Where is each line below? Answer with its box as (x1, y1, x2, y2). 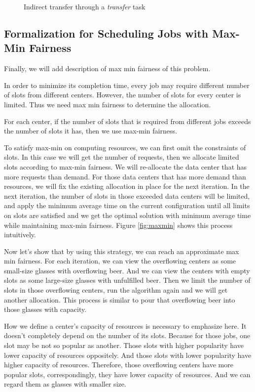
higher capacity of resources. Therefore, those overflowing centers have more (4, 359, 233, 370)
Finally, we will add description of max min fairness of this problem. (4, 63, 211, 74)
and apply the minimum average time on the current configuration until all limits (4, 200, 250, 211)
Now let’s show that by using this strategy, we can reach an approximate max (4, 246, 239, 256)
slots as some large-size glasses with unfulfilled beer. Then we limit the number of (4, 275, 251, 285)
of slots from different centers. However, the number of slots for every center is (4, 89, 241, 100)
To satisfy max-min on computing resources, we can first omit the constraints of (4, 142, 246, 152)
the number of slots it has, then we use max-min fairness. (4, 126, 177, 136)
